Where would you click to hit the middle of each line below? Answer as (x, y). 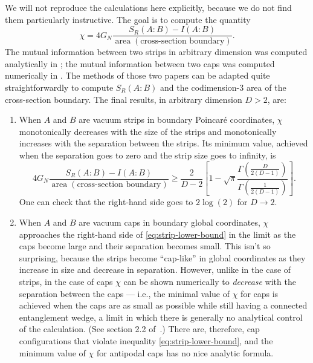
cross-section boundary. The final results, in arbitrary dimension (124, 99)
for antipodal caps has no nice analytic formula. (185, 352)
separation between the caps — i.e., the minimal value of (124, 293)
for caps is (260, 293)
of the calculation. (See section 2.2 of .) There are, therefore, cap (139, 329)
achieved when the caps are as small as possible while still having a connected (163, 305)
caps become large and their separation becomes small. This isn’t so (145, 246)
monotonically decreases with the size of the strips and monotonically (148, 131)
